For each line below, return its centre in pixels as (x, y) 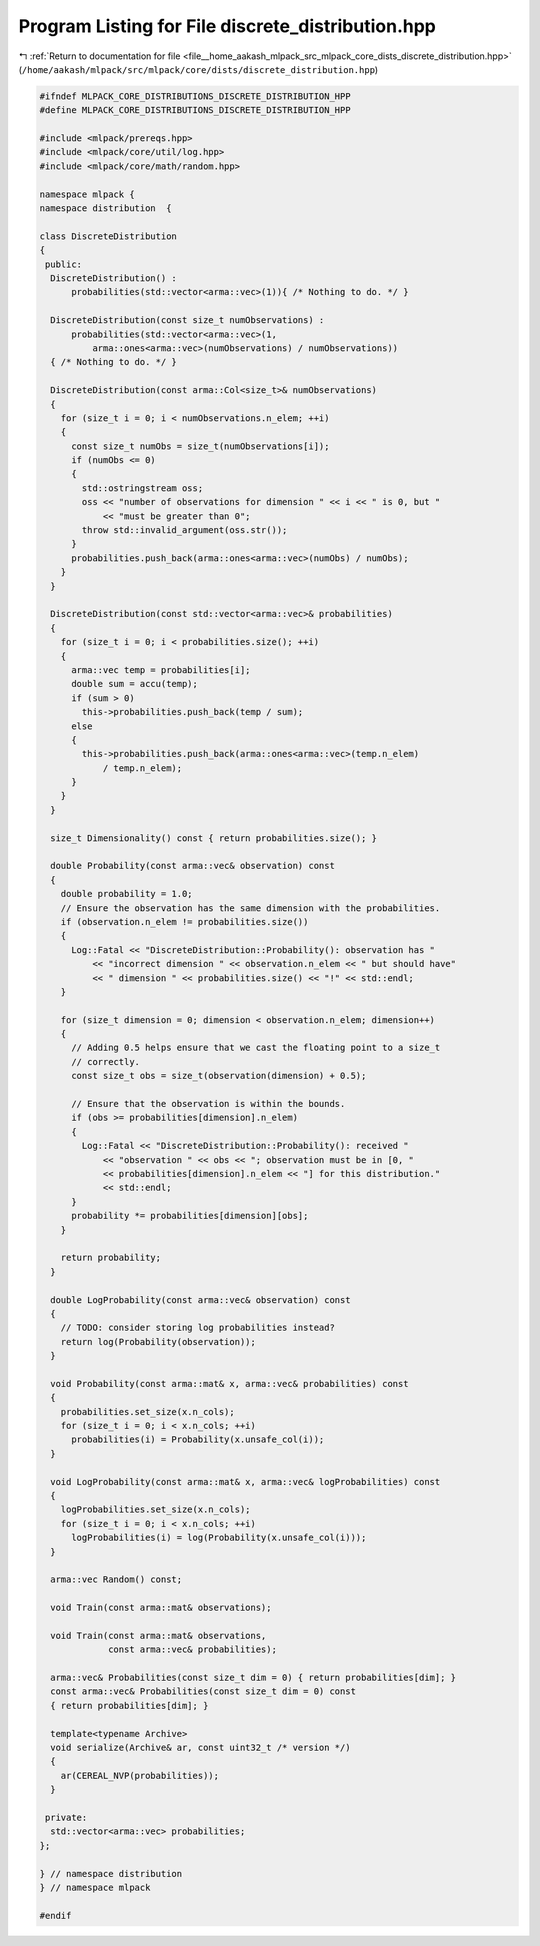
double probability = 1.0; (127, 894)
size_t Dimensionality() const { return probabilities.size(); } (214, 838)
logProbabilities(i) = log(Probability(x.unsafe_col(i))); (219, 1538)
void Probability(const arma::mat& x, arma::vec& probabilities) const (229, 1383)
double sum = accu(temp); (135, 684)
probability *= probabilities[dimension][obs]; (190, 1216)
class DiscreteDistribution (108, 236)
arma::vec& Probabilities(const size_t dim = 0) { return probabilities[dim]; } (253, 1678)
